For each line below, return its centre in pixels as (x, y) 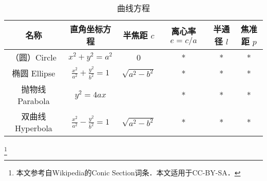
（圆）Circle (33, 57)
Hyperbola (33, 128)
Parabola (34, 101)
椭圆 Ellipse (34, 73)
